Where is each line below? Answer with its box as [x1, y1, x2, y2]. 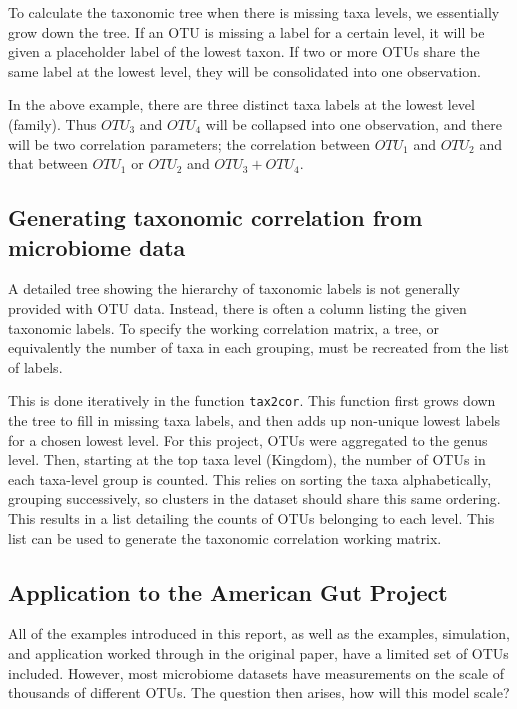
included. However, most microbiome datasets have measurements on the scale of [8, 662, 504, 683]
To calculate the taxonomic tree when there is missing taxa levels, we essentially [8, 2, 500, 22]
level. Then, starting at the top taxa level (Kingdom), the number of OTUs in [8, 449, 486, 470]
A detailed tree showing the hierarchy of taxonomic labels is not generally [8, 278, 460, 299]
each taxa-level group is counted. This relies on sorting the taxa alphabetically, [8, 468, 492, 489]
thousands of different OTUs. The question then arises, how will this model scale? [8, 682, 510, 703]
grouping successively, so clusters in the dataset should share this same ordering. [8, 488, 501, 509]
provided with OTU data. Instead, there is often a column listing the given [8, 297, 467, 318]
